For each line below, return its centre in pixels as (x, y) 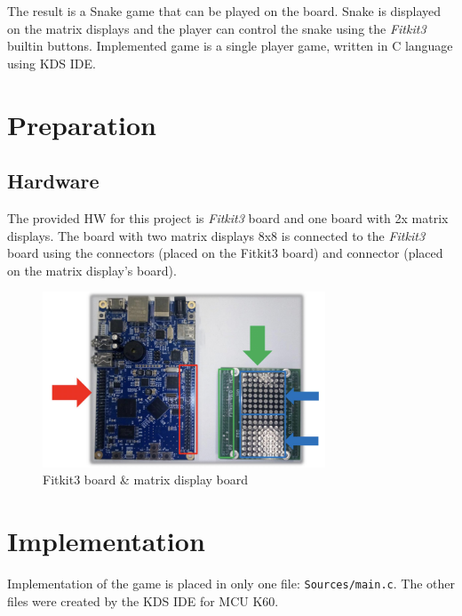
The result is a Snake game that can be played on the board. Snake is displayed (224, 11)
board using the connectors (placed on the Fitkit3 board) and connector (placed (225, 253)
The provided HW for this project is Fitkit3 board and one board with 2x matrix (228, 217)
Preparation (82, 124)
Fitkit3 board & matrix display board (146, 480)
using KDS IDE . (52, 63)
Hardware (53, 181)
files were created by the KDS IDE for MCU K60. (143, 600)
